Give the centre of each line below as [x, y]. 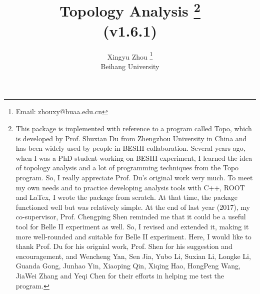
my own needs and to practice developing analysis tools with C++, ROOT [130, 187]
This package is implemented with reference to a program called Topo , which [134, 128]
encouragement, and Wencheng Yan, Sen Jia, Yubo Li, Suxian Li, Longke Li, [133, 256]
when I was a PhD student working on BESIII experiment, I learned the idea [134, 158]
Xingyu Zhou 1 [130, 56]
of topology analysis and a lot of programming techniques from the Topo [127, 168]
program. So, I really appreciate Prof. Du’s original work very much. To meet [134, 178]
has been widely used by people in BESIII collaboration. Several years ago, [130, 148]
